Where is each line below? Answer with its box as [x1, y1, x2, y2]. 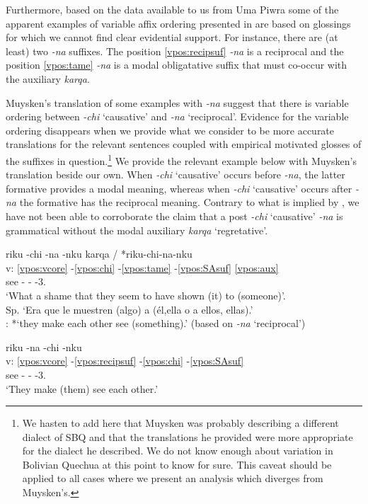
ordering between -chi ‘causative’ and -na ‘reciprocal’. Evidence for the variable [6, 109, 349, 124]
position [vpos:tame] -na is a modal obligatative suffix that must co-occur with [6, 57, 347, 72]
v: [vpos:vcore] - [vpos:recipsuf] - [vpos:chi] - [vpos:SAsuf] [6, 353, 244, 368]
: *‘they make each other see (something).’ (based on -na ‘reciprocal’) [6, 316, 306, 331]
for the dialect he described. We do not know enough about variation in [22, 443, 333, 458]
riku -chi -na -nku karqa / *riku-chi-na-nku [6, 246, 192, 261]
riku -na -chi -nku [6, 339, 82, 354]
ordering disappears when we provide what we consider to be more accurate [6, 122, 335, 137]
